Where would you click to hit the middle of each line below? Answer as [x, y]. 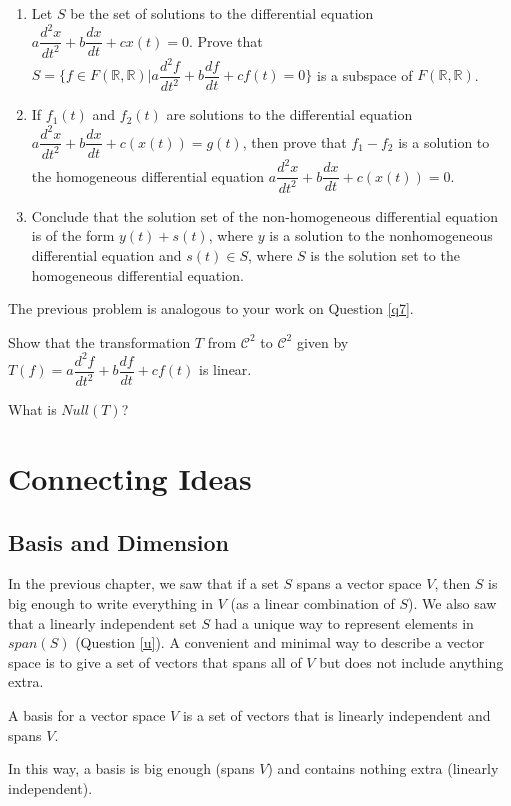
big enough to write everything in [111, 603]
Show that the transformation [99, 341]
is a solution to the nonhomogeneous [381, 235]
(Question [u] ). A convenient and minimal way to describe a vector [280, 642]
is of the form [73, 235]
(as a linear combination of [312, 603]
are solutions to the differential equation [289, 114]
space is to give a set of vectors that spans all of [155, 661]
